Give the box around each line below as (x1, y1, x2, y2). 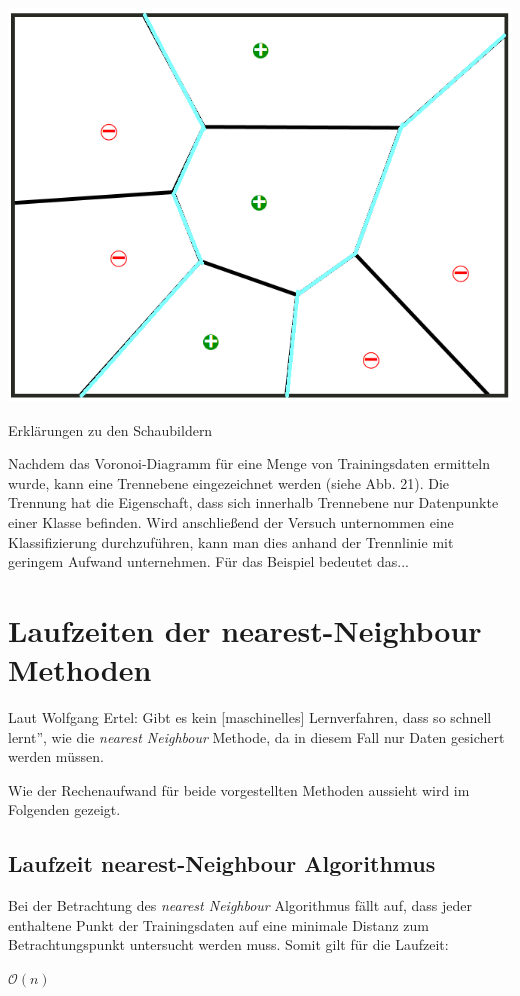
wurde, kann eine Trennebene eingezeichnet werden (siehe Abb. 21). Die (8, 472, 449, 493)
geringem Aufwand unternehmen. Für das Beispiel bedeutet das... (8, 551, 410, 572)
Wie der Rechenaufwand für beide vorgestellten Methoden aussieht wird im (8, 779, 470, 800)
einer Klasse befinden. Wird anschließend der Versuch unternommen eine (8, 511, 454, 532)
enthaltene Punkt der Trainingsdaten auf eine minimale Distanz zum (8, 914, 430, 935)
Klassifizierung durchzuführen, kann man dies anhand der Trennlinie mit (8, 531, 454, 552)
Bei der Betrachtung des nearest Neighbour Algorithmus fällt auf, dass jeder (8, 895, 472, 916)
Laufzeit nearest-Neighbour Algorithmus (8, 848, 436, 879)
